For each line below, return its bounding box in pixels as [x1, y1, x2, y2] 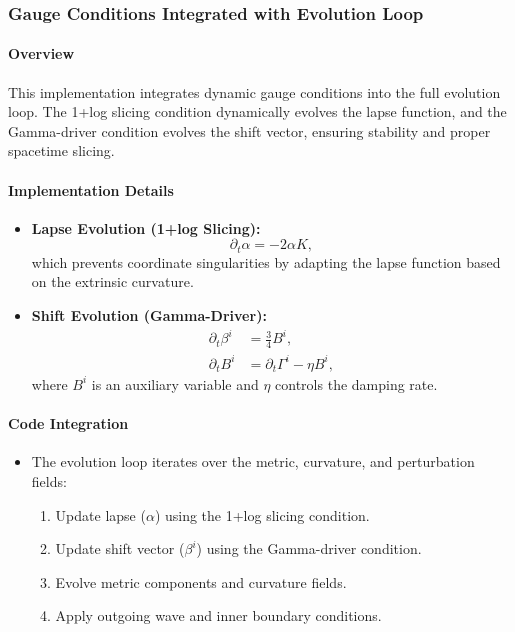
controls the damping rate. [275, 373, 438, 394]
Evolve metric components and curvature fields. [55, 571, 347, 592]
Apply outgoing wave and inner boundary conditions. [55, 605, 382, 626]
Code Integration [8, 413, 129, 434]
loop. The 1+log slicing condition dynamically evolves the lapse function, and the [8, 101, 507, 122]
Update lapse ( [55, 504, 146, 525]
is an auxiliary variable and [91, 373, 259, 394]
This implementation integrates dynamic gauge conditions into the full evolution [8, 81, 501, 102]
